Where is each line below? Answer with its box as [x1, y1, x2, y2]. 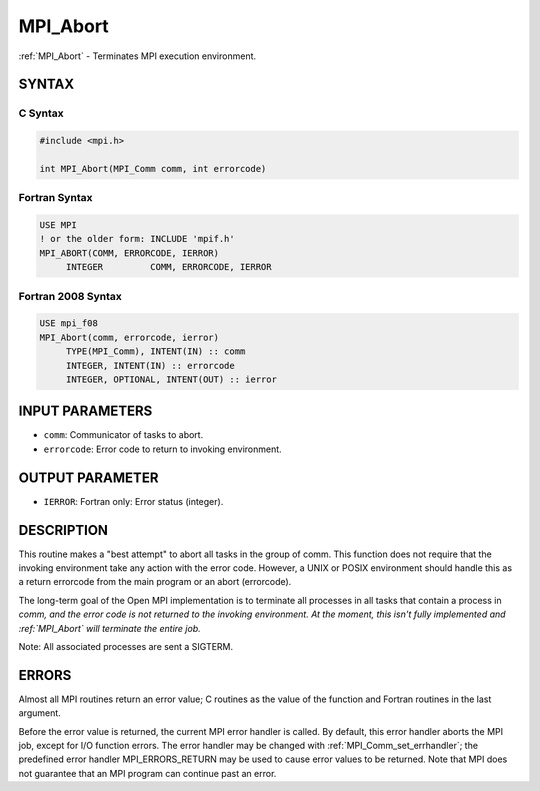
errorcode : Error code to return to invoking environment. [43, 443, 282, 455]
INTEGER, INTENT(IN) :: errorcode [65, 360, 235, 371]
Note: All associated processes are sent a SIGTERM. [18, 640, 234, 652]
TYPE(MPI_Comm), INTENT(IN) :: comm [65, 346, 246, 357]
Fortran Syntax [18, 191, 93, 205]
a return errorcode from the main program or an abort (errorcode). [18, 576, 292, 588]
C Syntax [18, 106, 64, 120]
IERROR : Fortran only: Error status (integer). [43, 495, 224, 507]
